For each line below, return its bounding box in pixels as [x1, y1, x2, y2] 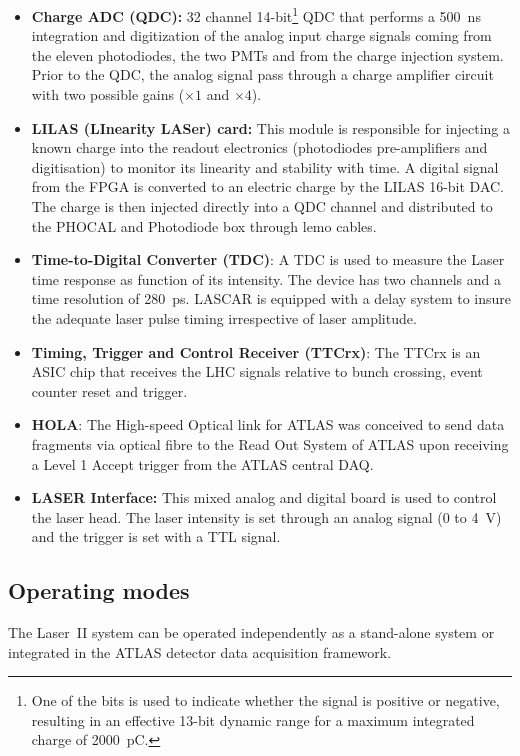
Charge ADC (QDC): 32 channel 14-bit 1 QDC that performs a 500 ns [31, 3, 481, 26]
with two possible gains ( [31, 84, 185, 105]
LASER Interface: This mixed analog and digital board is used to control [31, 487, 497, 508]
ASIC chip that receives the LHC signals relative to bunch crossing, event [31, 361, 483, 382]
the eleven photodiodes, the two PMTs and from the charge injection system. [31, 44, 504, 65]
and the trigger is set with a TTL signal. [31, 526, 281, 547]
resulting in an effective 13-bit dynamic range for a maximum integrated [31, 709, 475, 730]
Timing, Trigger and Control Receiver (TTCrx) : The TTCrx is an [31, 341, 481, 362]
